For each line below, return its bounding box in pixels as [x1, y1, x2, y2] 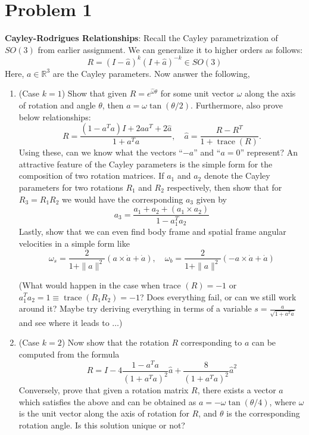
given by [196, 192, 227, 205]
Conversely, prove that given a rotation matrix [18, 384, 189, 396]
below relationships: [18, 110, 91, 123]
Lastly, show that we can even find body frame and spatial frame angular [18, 225, 286, 238]
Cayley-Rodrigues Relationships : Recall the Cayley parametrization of [5, 32, 278, 44]
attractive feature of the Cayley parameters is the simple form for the [18, 157, 273, 170]
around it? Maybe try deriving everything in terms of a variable [18, 302, 252, 315]
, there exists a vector [197, 384, 276, 396]
